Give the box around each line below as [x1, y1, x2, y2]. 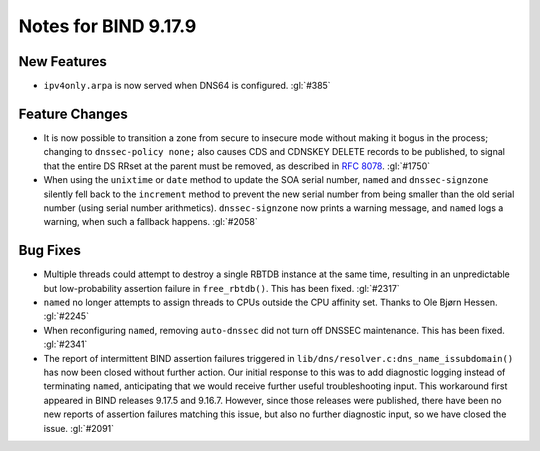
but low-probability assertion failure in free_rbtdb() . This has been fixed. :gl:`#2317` [43, 282, 400, 294]
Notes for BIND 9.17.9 [18, 15, 197, 37]
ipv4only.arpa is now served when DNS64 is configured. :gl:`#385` [43, 80, 331, 92]
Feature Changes [18, 105, 129, 122]
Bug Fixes [18, 242, 82, 259]
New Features [18, 53, 107, 70]
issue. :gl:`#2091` [43, 422, 115, 434]
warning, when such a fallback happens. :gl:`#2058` [43, 216, 259, 228]
